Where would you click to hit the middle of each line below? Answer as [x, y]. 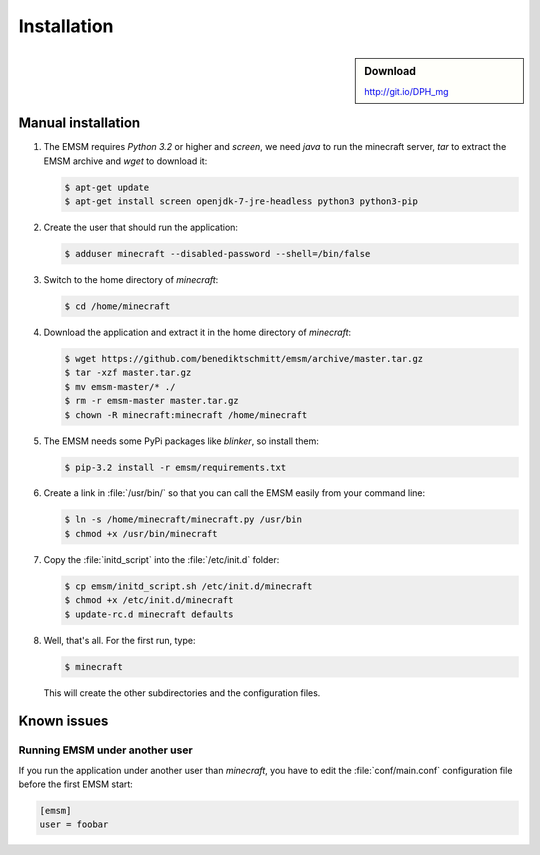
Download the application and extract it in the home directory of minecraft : [197, 332]
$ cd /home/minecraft [117, 306]
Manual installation [79, 123]
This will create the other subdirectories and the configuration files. [182, 692]
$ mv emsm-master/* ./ [120, 386]
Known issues [63, 721]
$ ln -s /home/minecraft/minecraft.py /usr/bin [183, 519]
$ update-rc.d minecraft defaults [149, 614]
